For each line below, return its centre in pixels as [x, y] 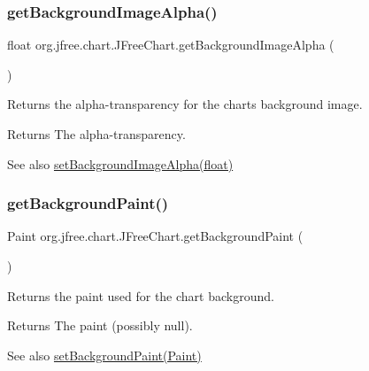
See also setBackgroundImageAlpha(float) [120, 163]
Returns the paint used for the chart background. [141, 295]
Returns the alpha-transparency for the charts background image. [185, 104]
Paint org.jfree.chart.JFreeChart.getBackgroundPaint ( [155, 236]
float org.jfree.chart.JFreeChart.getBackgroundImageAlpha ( [171, 45]
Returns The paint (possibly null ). [100, 325]
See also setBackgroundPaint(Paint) [104, 355]
